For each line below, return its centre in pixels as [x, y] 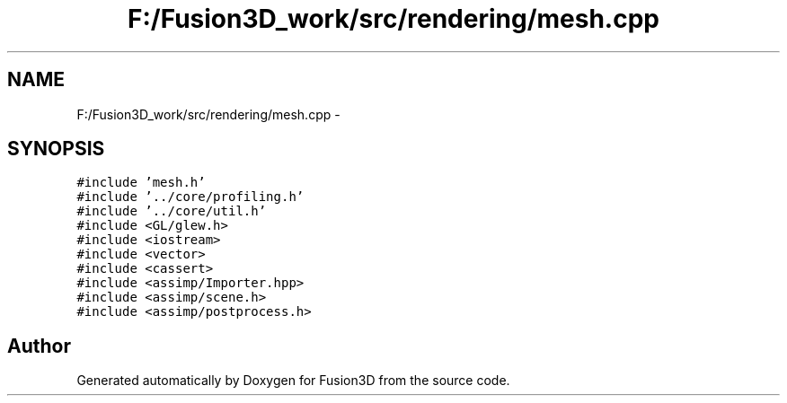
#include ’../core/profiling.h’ [190, 197]
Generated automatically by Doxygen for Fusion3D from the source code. [293, 381]
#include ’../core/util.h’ [172, 211]
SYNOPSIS [56, 149]
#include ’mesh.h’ [141, 183]
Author [39, 346]
